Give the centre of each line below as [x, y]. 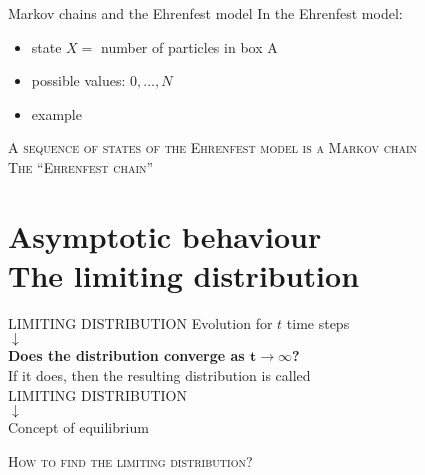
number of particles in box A [189, 46]
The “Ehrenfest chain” [81, 166]
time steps [318, 322]
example [56, 113]
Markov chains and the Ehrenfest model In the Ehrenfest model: [205, 13]
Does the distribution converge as [126, 355]
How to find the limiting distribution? [130, 460]
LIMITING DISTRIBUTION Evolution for [140, 322]
